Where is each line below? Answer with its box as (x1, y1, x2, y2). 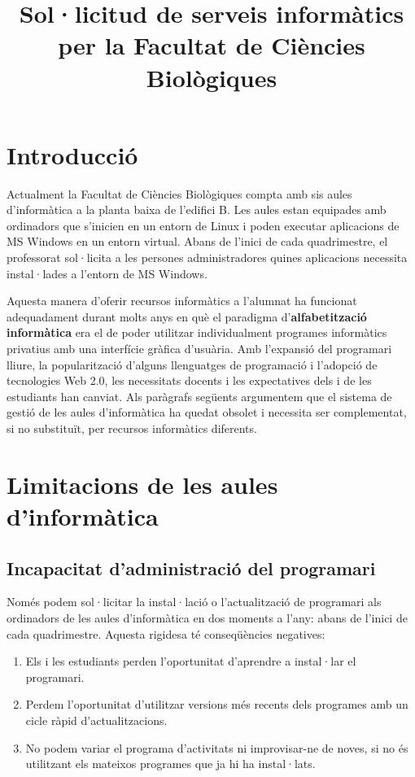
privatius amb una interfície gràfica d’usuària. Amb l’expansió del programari (7, 340, 392, 357)
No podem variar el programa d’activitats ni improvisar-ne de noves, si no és (25, 739, 408, 756)
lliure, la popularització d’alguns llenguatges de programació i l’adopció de (7, 356, 378, 373)
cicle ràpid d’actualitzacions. (25, 711, 168, 728)
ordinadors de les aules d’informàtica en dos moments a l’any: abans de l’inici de (7, 609, 408, 626)
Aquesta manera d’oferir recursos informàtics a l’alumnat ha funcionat (7, 292, 357, 309)
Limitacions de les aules (7, 467, 278, 500)
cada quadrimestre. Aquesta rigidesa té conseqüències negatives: (7, 625, 325, 642)
